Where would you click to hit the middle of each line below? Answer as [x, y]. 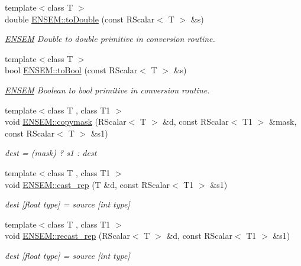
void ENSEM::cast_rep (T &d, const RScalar [87, 184]
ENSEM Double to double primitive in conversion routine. [110, 39]
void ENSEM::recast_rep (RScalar [67, 236]
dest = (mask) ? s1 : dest [51, 153]
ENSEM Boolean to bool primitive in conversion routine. [107, 90]
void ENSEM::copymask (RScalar [66, 121]
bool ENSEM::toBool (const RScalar [71, 70]
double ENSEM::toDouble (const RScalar [80, 19]
